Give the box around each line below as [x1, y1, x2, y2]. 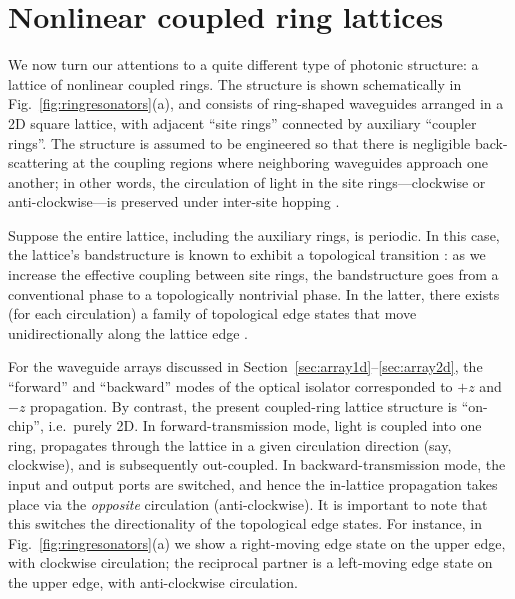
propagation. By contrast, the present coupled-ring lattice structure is [30, 395, 458, 416]
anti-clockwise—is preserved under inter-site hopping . [8, 191, 340, 212]
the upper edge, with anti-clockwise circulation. [8, 571, 298, 592]
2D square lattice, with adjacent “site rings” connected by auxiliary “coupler [8, 112, 477, 133]
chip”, [8, 415, 44, 436]
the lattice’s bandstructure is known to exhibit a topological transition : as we [8, 244, 486, 265]
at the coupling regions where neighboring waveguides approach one [72, 152, 488, 173]
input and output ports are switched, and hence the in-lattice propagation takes [8, 474, 498, 494]
